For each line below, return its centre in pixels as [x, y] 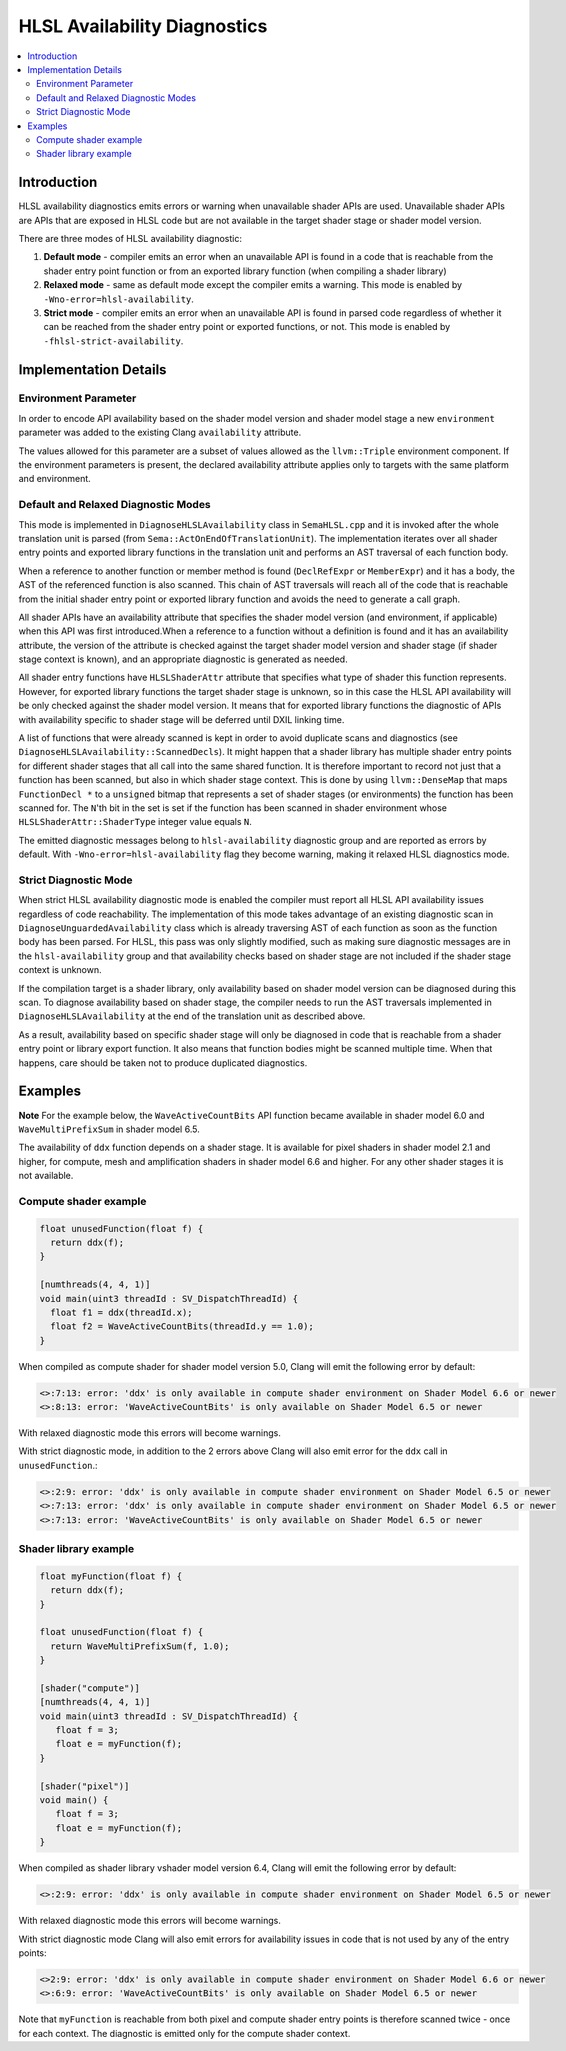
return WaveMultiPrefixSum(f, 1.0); [140, 1646]
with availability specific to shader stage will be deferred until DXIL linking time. [181, 719]
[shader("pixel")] [84, 1786]
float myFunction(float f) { [111, 1576]
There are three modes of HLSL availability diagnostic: [130, 238]
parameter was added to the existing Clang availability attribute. [160, 432]
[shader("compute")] [89, 1688]
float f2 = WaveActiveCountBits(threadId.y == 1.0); [182, 1326]
